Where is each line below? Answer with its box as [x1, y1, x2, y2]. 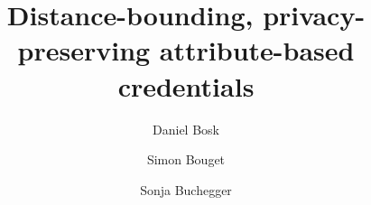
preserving [17, 32, 151, 69]
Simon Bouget [146, 150, 226, 169]
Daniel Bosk [153, 119, 219, 138]
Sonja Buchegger [140, 180, 232, 199]
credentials [117, 67, 255, 104]
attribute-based [159, 32, 355, 69]
